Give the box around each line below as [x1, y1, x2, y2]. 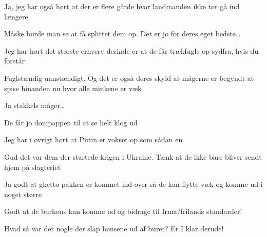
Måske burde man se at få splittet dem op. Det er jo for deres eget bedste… [4, 28, 241, 39]
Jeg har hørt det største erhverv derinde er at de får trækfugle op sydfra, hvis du [4, 45, 259, 56]
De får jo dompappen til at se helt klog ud [4, 117, 138, 127]
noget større [4, 188, 42, 199]
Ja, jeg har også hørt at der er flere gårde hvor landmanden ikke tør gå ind [4, 1, 240, 11]
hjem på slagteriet [4, 161, 61, 172]
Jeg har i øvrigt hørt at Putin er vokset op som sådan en [4, 134, 183, 145]
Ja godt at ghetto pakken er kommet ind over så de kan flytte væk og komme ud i [4, 179, 263, 189]
